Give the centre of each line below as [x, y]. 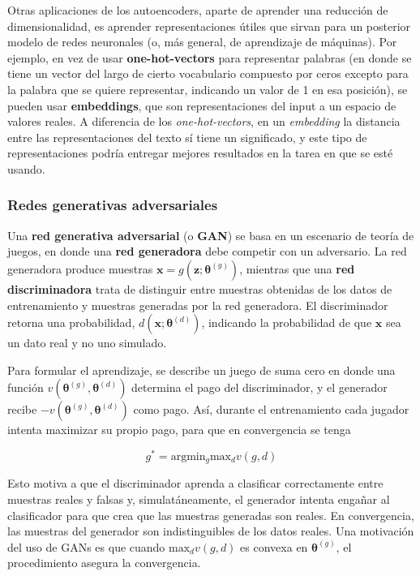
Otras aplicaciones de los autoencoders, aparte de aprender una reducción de [198, 10]
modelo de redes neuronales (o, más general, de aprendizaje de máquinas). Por [202, 42]
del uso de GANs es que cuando [86, 546]
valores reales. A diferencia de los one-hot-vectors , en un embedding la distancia [204, 121]
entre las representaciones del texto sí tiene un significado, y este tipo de [187, 137]
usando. [26, 168]
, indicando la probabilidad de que [287, 322]
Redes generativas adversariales [113, 205]
